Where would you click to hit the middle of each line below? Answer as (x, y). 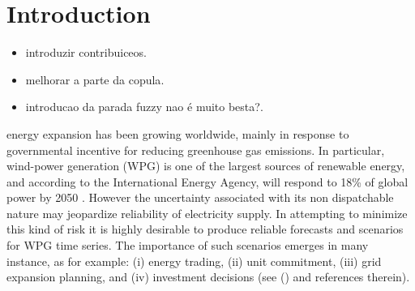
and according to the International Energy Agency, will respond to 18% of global (207, 181)
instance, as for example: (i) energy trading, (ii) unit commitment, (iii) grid (194, 261)
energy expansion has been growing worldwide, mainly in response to (178, 133)
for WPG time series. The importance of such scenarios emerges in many (188, 245)
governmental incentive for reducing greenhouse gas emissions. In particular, (196, 150)
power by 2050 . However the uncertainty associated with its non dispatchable (200, 197)
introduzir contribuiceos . (86, 52)
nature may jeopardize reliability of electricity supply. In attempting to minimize (207, 213)
